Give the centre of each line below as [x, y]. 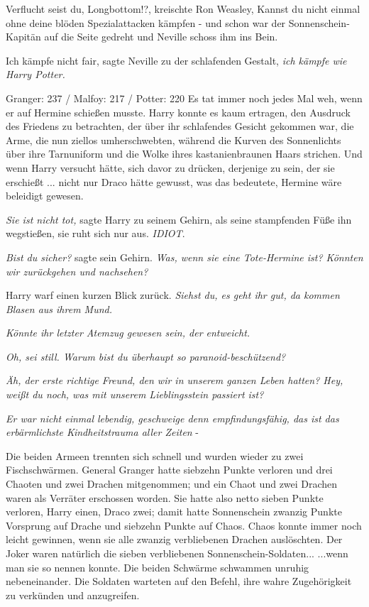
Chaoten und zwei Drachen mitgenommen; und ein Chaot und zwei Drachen [172, 484]
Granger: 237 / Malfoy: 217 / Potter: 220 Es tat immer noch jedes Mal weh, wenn [184, 98]
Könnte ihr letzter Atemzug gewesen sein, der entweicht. [128, 333]
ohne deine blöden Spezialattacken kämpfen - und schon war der [146, 22]
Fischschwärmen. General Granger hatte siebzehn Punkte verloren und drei [169, 470]
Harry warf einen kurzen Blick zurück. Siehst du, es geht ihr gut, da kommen [173, 295]
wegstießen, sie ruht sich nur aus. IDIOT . [95, 233]
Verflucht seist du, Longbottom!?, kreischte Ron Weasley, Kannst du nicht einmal [183, 9]
